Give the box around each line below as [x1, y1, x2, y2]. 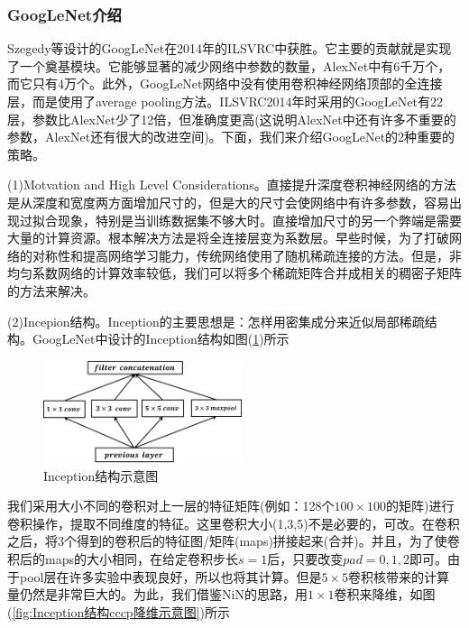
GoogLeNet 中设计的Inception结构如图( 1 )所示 [32, 329, 290, 348]
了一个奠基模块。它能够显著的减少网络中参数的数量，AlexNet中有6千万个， [7, 56, 451, 75]
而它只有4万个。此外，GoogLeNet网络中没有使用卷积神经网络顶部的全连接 [7, 74, 443, 93]
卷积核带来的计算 [348, 567, 450, 586]
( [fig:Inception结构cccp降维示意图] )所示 [7, 602, 230, 621]
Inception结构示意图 [43, 466, 159, 485]
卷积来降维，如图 [334, 585, 436, 604]
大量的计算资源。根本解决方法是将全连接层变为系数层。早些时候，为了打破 [7, 228, 449, 247]
